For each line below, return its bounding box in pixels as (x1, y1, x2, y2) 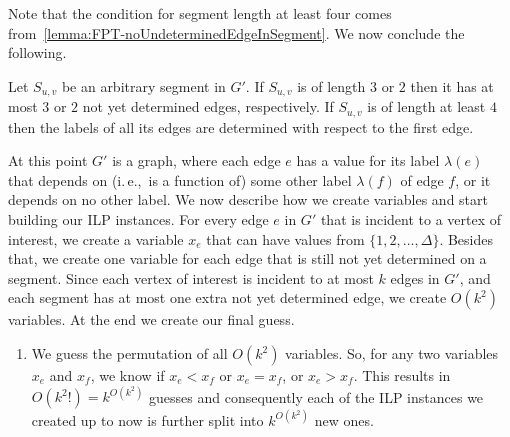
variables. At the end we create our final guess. (8, 309, 295, 330)
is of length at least (367, 96, 486, 117)
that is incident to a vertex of (320, 209, 502, 230)
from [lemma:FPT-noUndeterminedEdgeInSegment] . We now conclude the (8, 22, 465, 43)
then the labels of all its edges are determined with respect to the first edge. (8, 116, 474, 137)
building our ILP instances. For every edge (8, 209, 269, 230)
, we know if (90, 365, 165, 386)
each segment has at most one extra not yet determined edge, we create (8, 287, 447, 308)
